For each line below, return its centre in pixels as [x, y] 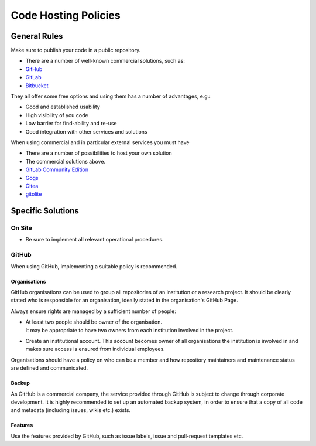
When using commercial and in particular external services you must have [100, 142]
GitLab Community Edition [57, 169]
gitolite [34, 194]
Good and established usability [63, 107]
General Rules [37, 36]
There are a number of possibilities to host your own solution [99, 153]
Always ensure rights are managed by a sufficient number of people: [94, 311]
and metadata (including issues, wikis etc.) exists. [71, 410]
